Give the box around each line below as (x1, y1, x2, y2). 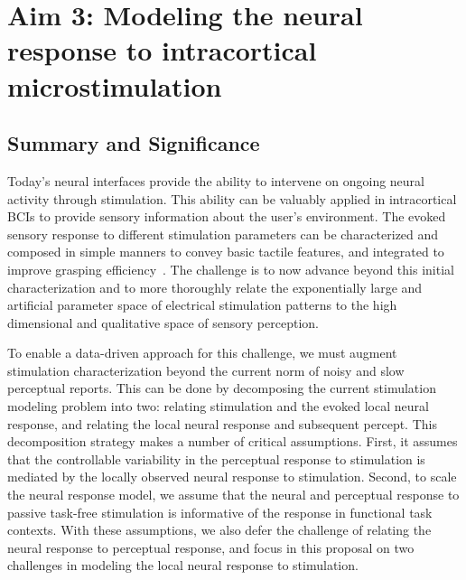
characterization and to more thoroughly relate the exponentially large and (7, 277, 423, 296)
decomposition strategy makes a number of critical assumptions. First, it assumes (7, 432, 458, 451)
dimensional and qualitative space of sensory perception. (7, 313, 319, 332)
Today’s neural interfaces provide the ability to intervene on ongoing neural (7, 171, 424, 190)
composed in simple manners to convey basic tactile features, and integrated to (7, 242, 444, 261)
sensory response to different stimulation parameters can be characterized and (7, 224, 439, 243)
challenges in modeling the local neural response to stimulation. (7, 556, 359, 575)
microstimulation (7, 67, 222, 104)
